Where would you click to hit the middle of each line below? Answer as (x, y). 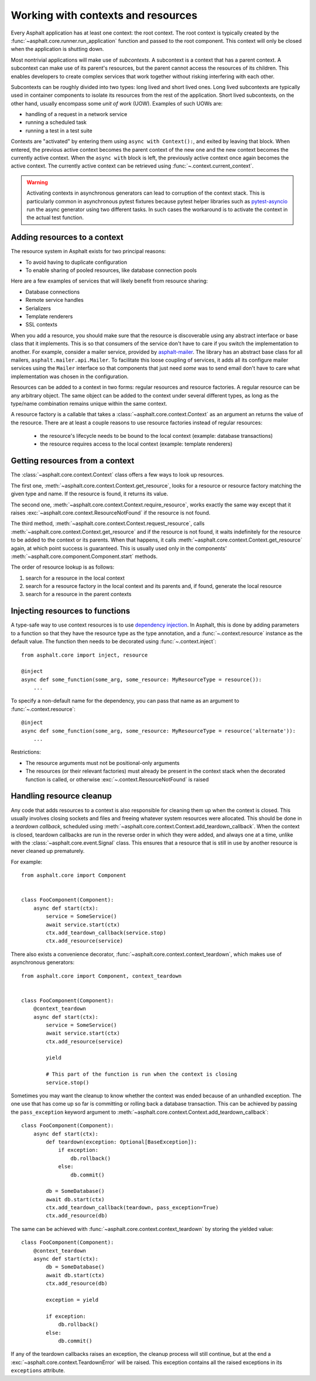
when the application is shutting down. (57, 49)
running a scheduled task (56, 123)
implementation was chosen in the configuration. (70, 376)
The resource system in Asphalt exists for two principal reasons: (88, 251)
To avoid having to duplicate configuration (76, 262)
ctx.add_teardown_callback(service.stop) (106, 933)
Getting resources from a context (73, 461)
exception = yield (72, 1300)
